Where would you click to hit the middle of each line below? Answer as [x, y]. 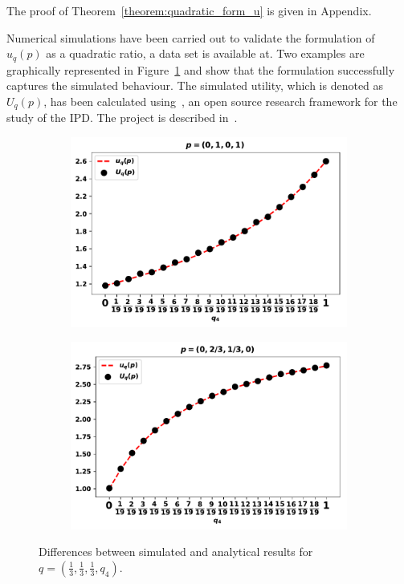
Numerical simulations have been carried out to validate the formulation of [191, 37]
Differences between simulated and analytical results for [176, 552]
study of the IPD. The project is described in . [122, 118]
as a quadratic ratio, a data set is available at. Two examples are [205, 53]
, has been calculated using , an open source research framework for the [220, 101]
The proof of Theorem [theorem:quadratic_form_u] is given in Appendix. [189, 10]
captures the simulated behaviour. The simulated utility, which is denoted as [195, 85]
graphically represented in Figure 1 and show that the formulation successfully [201, 69]
